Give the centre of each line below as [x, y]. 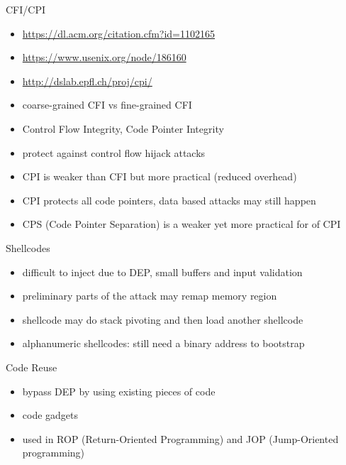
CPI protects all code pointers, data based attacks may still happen [169, 200]
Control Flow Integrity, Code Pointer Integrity [123, 128]
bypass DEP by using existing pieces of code [119, 391]
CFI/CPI [26, 9]
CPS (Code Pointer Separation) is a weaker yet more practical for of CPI [182, 224]
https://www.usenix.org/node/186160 [104, 57]
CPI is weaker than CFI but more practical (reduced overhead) [160, 176]
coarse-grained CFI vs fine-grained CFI [107, 105]
